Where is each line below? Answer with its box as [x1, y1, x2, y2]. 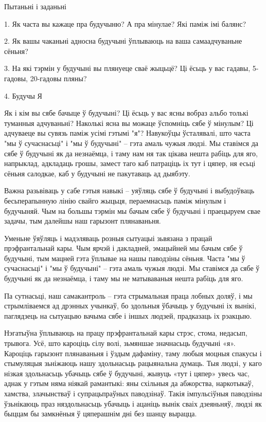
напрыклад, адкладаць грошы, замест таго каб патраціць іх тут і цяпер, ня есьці [4, 158, 256, 169]
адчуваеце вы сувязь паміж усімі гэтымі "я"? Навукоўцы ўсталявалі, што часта [4, 127, 251, 138]
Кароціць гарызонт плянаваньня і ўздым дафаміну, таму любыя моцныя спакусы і [4, 347, 262, 358]
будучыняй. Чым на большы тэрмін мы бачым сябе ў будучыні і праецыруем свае [4, 205, 260, 216]
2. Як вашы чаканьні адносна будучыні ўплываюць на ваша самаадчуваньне [4, 35, 242, 46]
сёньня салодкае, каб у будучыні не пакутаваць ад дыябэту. [4, 168, 190, 178]
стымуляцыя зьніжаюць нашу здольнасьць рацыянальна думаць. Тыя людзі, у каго [4, 358, 262, 369]
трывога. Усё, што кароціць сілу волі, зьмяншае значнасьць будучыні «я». [4, 338, 236, 348]
